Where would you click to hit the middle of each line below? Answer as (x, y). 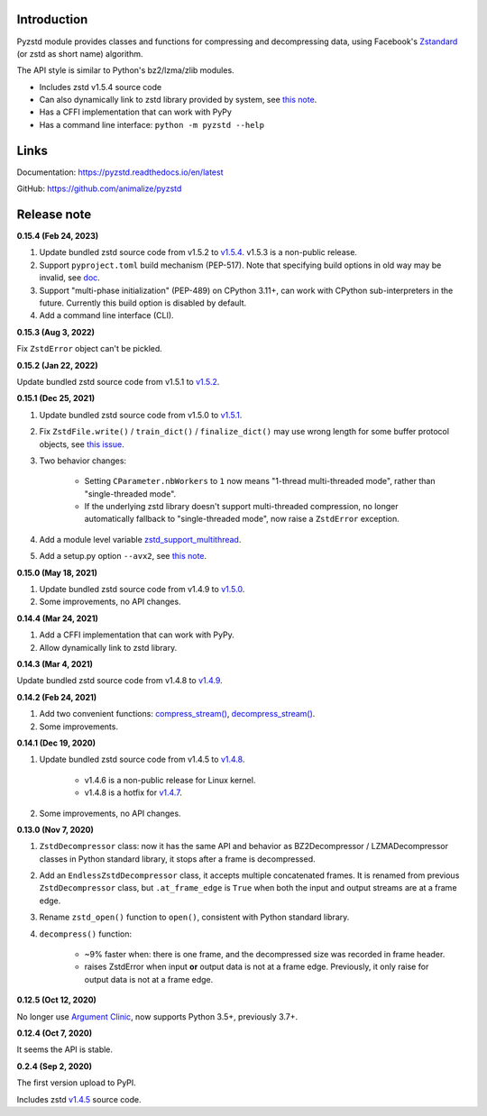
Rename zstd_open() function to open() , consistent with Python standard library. (194, 917)
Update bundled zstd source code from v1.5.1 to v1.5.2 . (118, 381)
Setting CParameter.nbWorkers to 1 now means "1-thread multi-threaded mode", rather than (260, 481)
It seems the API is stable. (64, 1049)
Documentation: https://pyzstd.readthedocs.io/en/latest (120, 172)
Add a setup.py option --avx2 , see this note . (123, 556)
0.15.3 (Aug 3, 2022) (55, 332)
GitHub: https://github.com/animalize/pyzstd (99, 188)
